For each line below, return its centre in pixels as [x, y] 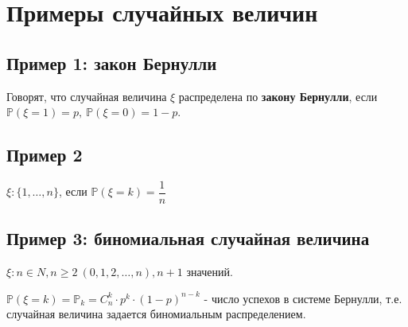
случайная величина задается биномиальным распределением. [156, 314]
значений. [210, 272]
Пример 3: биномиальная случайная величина [188, 238]
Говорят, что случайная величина [87, 96]
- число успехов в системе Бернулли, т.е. [303, 298]
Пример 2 [45, 155]
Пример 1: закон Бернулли [112, 62]
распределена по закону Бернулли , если [278, 96]
